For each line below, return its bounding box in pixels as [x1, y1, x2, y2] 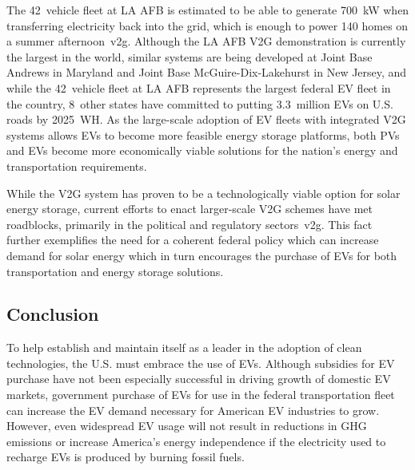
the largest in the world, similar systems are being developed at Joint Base [6, 48, 373, 65]
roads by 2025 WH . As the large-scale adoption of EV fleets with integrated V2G [6, 111, 406, 128]
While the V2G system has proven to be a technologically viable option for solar [6, 184, 401, 201]
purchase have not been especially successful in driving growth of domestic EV [6, 370, 391, 387]
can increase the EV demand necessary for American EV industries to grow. [6, 401, 380, 418]
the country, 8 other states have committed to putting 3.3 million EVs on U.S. [6, 95, 393, 112]
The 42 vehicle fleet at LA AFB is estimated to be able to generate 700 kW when [6, 2, 409, 18]
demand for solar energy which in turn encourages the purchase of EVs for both [6, 247, 397, 263]
